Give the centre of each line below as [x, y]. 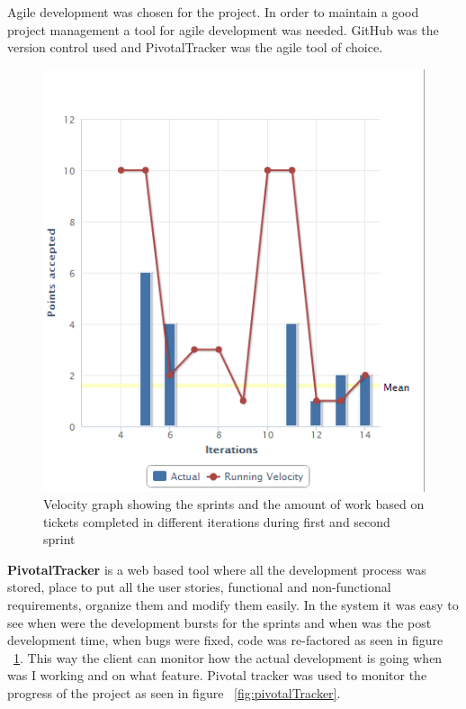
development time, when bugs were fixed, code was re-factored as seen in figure [225, 640]
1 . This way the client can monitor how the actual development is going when [228, 657]
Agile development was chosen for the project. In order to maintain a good [213, 12]
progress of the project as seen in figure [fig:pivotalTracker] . [174, 693]
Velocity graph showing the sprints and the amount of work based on [234, 504]
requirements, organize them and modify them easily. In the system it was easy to [233, 605]
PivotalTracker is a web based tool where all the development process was [217, 569]
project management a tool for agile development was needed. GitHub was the [223, 29]
